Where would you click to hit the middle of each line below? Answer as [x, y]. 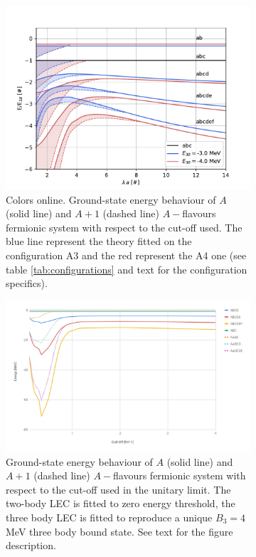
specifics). [27, 283]
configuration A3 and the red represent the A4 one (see [126, 255]
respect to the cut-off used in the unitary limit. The [118, 489]
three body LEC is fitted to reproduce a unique [109, 517]
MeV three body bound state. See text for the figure [119, 531]
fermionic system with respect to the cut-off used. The [124, 227]
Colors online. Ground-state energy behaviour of [111, 199]
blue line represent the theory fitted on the [99, 241]
